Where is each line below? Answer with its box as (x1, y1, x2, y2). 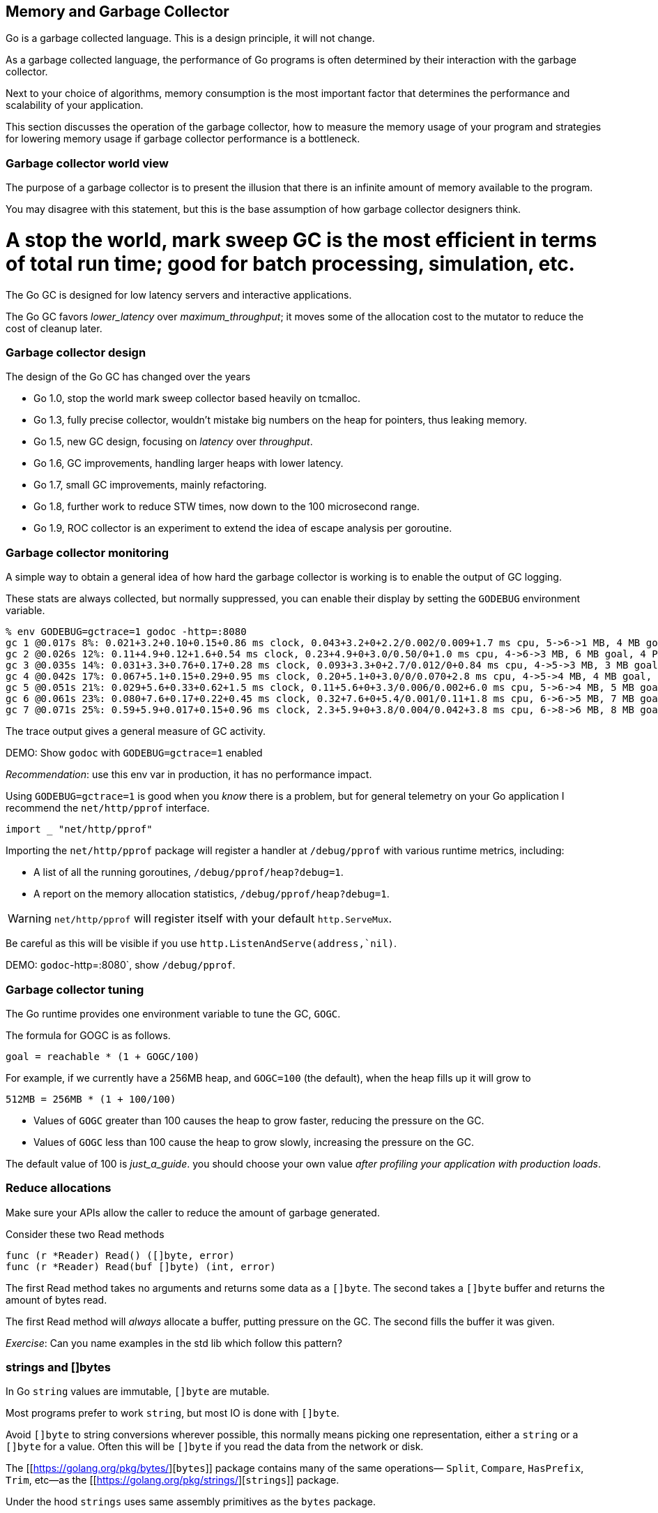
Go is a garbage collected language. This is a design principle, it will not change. (6, 32, 375, 45)
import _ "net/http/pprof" (6, 823, 153, 835)
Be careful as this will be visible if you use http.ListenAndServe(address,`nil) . (6, 937, 397, 950)
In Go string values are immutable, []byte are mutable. (6, 1385, 270, 1398)
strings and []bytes (6, 1360, 111, 1375)
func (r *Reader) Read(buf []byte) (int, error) (6, 1260, 276, 1272)
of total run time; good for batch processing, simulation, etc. (6, 251, 575, 276)
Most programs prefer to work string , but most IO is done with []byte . (6, 1407, 339, 1419)
